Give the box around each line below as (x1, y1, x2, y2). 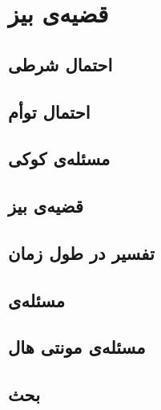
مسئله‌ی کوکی (8, 146, 111, 171)
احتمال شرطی (8, 51, 113, 76)
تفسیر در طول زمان (8, 240, 155, 265)
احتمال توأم (8, 99, 91, 124)
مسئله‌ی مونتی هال (8, 335, 146, 359)
